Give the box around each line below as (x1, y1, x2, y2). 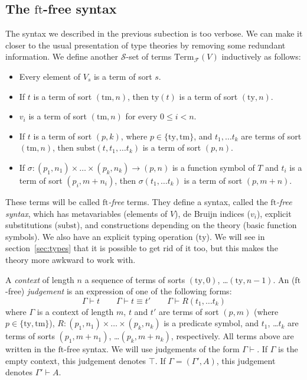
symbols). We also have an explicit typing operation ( (5, 230, 199, 242)
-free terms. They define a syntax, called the (108, 195, 268, 207)
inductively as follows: (221, 50, 301, 63)
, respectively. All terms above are (171, 330, 294, 342)
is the (278, 343, 298, 355)
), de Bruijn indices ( (175, 207, 250, 219)
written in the (5, 343, 55, 355)
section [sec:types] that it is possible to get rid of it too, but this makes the (5, 242, 278, 254)
